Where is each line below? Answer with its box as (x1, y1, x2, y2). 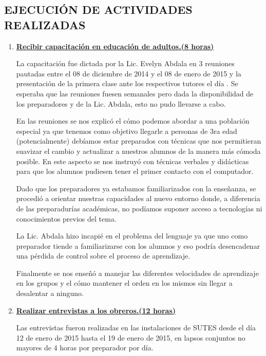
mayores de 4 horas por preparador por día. (16, 342, 154, 353)
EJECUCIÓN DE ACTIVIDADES (4, 2, 193, 17)
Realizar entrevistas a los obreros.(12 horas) (16, 305, 176, 315)
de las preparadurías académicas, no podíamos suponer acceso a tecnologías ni (16, 203, 262, 213)
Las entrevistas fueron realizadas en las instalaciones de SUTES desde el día (16, 322, 256, 333)
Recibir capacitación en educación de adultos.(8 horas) (16, 41, 214, 51)
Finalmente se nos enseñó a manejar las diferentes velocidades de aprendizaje (16, 267, 259, 278)
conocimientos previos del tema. (16, 213, 117, 224)
